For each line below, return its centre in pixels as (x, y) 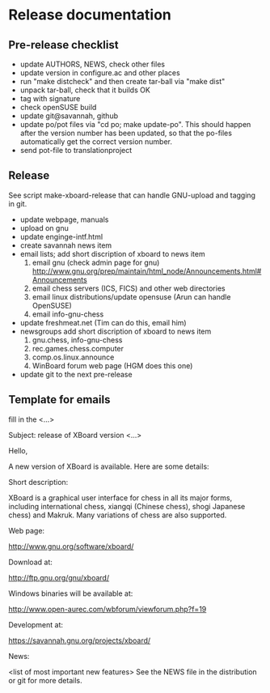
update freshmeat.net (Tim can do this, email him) (103, 322)
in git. (18, 203)
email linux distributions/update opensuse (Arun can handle (131, 296)
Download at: (30, 562)
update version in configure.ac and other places (100, 73)
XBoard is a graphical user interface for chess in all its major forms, (120, 497)
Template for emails (59, 400)
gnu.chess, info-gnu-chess (77, 340)
